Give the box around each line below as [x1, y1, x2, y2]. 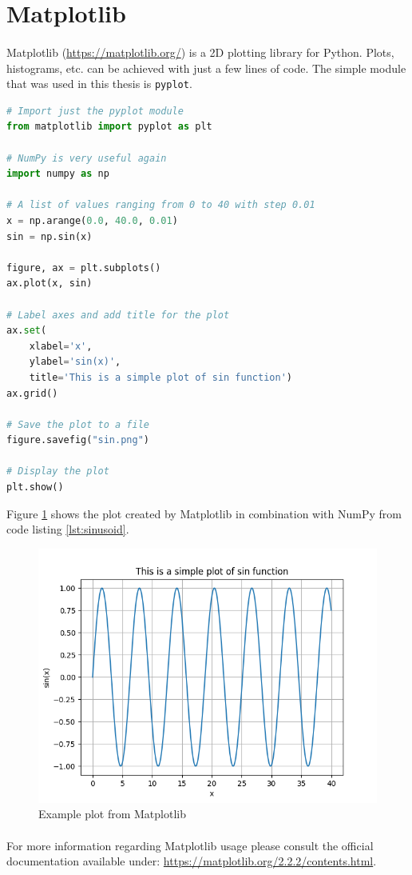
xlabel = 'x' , [29, 340, 93, 352]
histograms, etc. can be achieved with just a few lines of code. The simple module [6, 59, 406, 76]
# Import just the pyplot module [6, 105, 184, 117]
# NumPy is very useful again [6, 152, 167, 164]
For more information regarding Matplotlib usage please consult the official [6, 837, 374, 853]
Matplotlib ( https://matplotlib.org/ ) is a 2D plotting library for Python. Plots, [6, 43, 394, 60]
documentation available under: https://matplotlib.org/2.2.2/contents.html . [6, 853, 377, 869]
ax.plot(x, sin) [6, 278, 93, 290]
